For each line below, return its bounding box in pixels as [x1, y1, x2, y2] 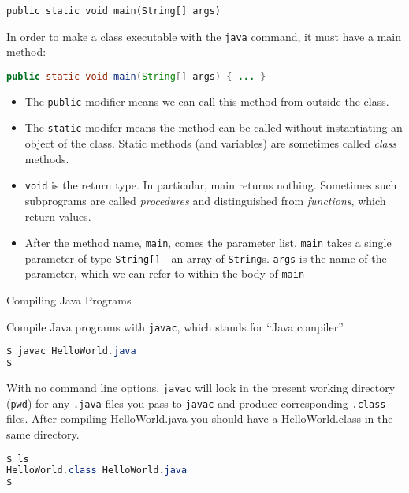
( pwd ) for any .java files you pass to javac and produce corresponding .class [6, 394, 386, 411]
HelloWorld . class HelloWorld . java [6, 465, 188, 476]
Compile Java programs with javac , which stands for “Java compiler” [6, 318, 344, 334]
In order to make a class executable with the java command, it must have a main [6, 28, 401, 44]
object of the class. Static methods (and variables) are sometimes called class [24, 135, 397, 151]
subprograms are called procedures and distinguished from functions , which [24, 192, 386, 208]
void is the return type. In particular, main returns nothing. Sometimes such [24, 177, 397, 193]
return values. [24, 207, 91, 224]
